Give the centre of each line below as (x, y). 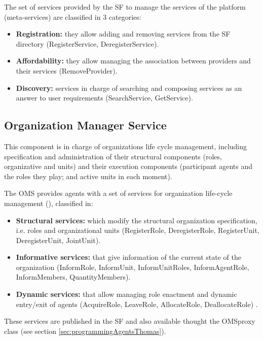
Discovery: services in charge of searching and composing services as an (129, 88)
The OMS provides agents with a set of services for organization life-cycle (118, 193)
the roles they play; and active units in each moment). (88, 176)
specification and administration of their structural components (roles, (113, 156)
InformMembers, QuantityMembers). (73, 277)
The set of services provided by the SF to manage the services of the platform (125, 7)
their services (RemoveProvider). (67, 70)
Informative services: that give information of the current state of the (128, 257)
